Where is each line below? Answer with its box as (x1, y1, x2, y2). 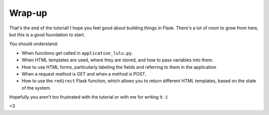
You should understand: (9, 41, 58, 47)
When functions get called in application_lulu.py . (21, 50, 133, 56)
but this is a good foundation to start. (9, 31, 85, 37)
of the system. (21, 85, 52, 91)
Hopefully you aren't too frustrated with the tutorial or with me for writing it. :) (9, 94, 168, 100)
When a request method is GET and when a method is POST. (21, 71, 146, 77)
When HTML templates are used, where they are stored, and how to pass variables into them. (21, 57, 214, 63)
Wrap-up (9, 7, 47, 18)
